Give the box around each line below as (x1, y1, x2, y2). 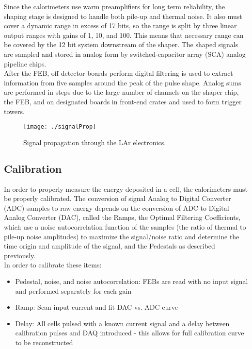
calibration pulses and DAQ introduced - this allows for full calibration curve (15, 328, 244, 338)
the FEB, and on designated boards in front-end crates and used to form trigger (4, 96, 242, 106)
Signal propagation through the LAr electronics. (23, 137, 166, 147)
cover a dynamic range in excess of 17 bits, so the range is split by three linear (4, 20, 237, 31)
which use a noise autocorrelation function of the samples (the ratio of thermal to (4, 221, 246, 232)
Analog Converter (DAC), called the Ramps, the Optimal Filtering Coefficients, (4, 212, 241, 222)
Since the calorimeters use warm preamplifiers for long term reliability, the (4, 1, 225, 11)
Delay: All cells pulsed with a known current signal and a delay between (15, 318, 230, 328)
